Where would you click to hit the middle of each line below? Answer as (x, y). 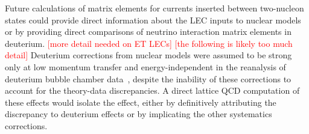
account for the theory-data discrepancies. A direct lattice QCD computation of (152, 90)
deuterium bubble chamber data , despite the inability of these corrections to (148, 78)
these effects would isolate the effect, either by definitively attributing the (141, 102)
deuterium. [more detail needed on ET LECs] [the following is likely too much (149, 43)
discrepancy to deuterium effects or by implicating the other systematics (139, 114)
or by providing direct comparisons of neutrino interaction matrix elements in (148, 32)
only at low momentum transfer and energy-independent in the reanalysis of (145, 66)
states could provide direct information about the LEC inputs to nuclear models (153, 20)
